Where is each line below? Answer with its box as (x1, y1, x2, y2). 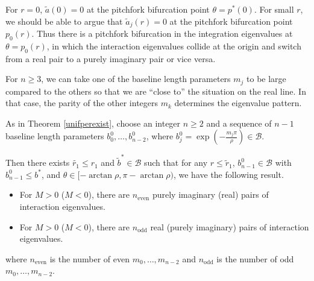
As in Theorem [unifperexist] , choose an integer (5, 116, 181, 129)
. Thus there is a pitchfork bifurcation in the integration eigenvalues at (31, 27, 293, 40)
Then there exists (5, 156, 70, 169)
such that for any (143, 156, 208, 169)
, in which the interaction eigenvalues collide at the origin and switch (46, 39, 301, 52)
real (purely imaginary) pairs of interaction (150, 220, 309, 233)
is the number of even (49, 252, 130, 265)
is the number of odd (216, 252, 294, 265)
